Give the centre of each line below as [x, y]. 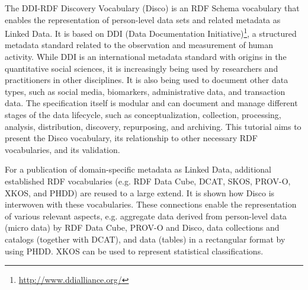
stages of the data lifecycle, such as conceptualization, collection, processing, [143, 114]
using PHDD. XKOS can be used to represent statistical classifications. [134, 251]
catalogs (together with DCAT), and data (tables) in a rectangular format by [145, 239]
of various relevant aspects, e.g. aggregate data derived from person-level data [146, 216]
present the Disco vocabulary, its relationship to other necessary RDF [131, 138]
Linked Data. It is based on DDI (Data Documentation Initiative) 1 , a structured [151, 32]
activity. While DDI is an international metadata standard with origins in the [146, 57]
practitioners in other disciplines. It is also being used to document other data [147, 80]
